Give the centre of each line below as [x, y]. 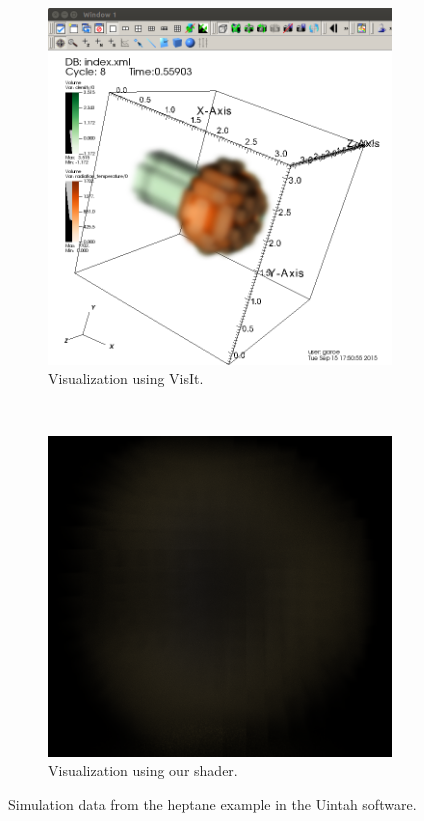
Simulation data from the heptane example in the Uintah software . [212, 804]
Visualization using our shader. [143, 770]
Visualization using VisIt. [126, 378]
